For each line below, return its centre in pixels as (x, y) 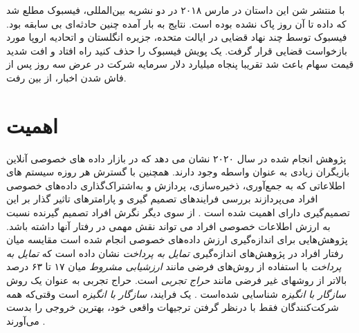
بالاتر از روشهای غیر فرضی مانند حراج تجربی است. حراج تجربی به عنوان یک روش (177, 280)
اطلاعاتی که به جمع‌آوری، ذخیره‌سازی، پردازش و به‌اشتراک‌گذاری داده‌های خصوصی (176, 185)
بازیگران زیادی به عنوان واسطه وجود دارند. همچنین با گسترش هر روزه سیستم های (178, 172)
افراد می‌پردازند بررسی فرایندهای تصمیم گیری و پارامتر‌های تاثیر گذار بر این (162, 199)
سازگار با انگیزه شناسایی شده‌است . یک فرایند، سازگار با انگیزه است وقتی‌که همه (176, 293)
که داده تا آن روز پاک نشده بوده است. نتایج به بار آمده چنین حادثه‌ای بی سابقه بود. (176, 23)
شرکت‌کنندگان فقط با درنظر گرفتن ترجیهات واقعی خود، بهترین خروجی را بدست (173, 307)
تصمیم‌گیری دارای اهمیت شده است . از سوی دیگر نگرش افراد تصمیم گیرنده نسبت (178, 212)
